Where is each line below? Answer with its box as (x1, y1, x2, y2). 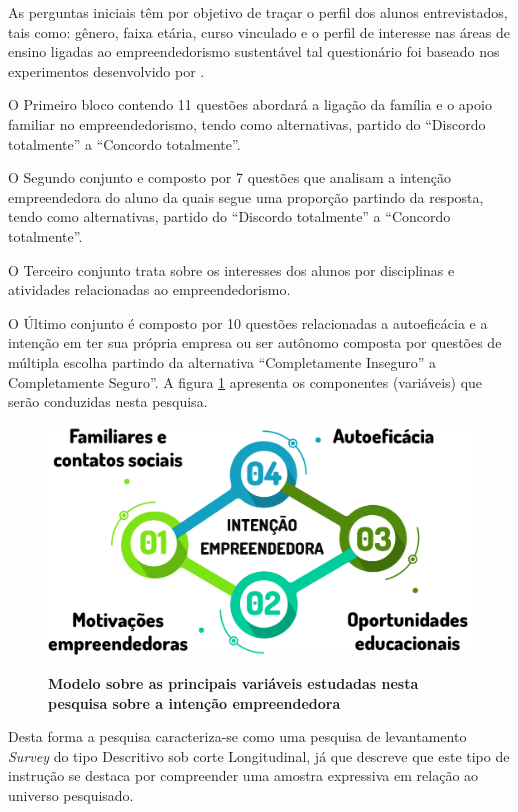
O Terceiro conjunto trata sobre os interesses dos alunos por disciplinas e (8, 259, 455, 280)
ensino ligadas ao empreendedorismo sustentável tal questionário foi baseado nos (8, 41, 500, 62)
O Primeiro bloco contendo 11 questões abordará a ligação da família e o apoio (8, 94, 492, 115)
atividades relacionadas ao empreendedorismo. (8, 279, 291, 300)
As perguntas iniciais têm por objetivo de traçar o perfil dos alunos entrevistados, (8, 2, 508, 22)
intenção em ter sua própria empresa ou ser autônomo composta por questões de (8, 332, 502, 353)
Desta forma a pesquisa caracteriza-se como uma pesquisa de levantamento (8, 726, 467, 747)
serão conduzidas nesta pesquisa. (8, 391, 208, 412)
